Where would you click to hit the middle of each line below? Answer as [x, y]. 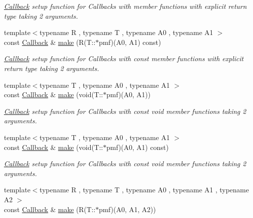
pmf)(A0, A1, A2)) [127, 209]
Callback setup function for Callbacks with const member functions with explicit [124, 58]
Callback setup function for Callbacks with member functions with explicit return [126, 6]
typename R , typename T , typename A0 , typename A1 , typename [144, 190]
